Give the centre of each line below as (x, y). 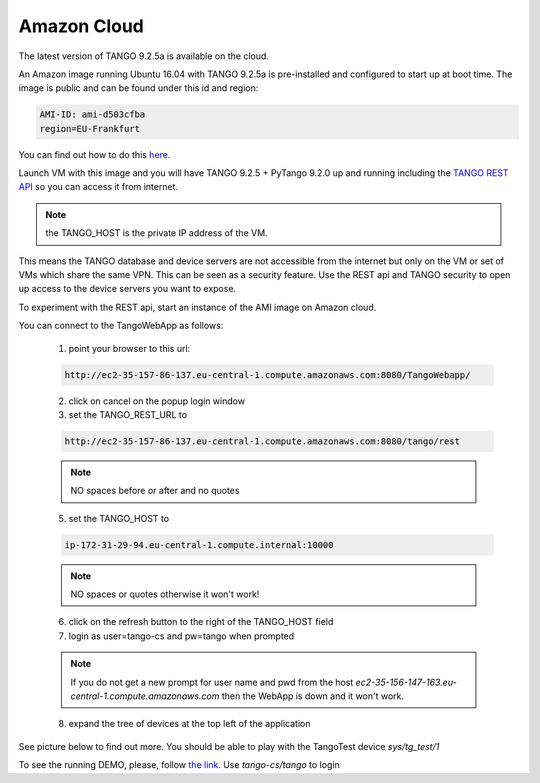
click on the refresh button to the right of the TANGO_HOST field (201, 622)
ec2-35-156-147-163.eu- (406, 682)
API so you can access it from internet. (98, 187)
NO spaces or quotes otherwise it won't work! (165, 594)
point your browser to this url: (129, 348)
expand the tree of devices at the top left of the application (189, 724)
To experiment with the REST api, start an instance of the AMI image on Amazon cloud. (197, 307)
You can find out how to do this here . (94, 154)
